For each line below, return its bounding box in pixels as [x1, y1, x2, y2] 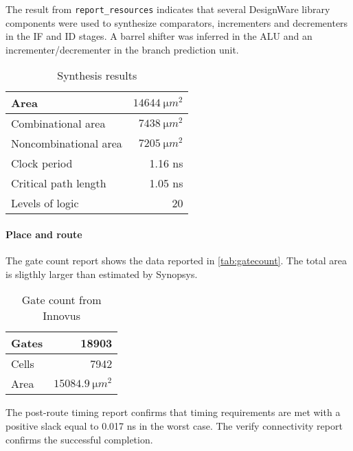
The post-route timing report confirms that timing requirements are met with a [5, 405, 341, 419]
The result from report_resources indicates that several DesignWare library [5, 2, 330, 16]
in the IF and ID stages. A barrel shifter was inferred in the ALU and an [5, 29, 312, 43]
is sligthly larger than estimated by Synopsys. [5, 266, 198, 281]
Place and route [5, 227, 82, 242]
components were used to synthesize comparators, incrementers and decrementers [5, 15, 348, 30]
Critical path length [11, 175, 106, 192]
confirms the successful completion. [5, 432, 153, 446]
